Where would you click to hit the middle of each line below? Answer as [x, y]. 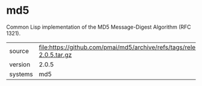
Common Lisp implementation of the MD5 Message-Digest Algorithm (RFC [99, 27]
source [19, 51]
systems [21, 74]
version [20, 64]
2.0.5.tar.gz [55, 54]
